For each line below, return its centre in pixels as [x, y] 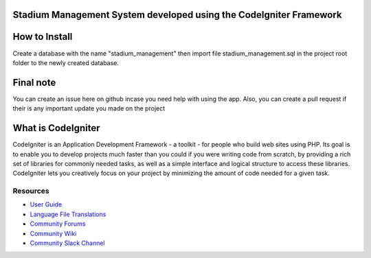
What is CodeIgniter [56, 128]
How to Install [43, 37]
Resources [31, 191]
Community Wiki [53, 233]
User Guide [46, 204]
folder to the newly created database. [66, 62]
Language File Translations [68, 214]
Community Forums [58, 224]
